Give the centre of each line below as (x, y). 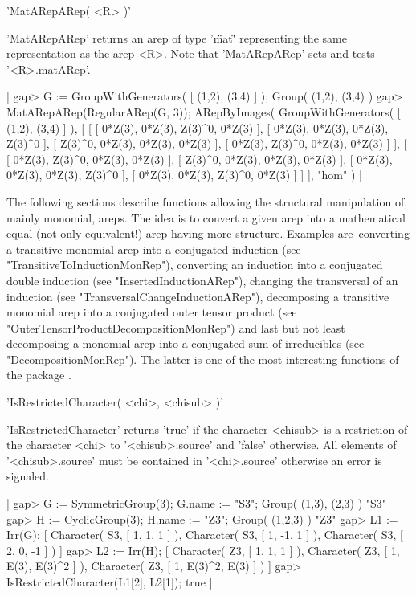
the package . (39, 375)
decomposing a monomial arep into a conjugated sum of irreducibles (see (186, 343)
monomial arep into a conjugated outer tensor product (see (152, 312)
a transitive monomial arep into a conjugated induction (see (154, 249)
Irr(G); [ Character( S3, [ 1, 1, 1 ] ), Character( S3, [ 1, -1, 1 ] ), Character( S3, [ (205, 535)
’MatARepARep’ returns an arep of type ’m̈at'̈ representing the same (177, 37)
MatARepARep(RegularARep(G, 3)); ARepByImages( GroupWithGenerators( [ (204, 111)
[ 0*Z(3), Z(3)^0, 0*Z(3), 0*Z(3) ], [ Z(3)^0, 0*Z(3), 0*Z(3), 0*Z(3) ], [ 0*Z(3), (200, 159)
